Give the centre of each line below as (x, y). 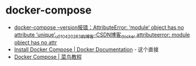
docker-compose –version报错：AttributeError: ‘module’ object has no (99, 27)
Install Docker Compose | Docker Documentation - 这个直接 (86, 49)
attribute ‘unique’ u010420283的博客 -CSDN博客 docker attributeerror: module (102, 35)
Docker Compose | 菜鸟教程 (48, 57)
